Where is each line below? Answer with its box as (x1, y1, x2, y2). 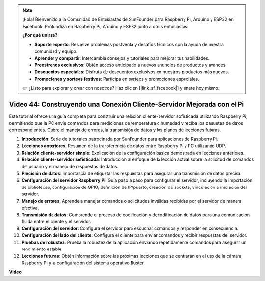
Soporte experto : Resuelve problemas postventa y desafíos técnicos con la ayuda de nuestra (34, 41, 224, 47)
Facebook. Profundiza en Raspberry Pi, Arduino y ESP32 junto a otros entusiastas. (22, 23, 189, 29)
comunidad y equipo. (34, 48, 78, 54)
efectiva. (21, 205, 39, 211)
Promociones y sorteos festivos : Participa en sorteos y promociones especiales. (34, 76, 200, 82)
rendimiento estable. (21, 246, 63, 252)
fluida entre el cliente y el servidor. (21, 219, 92, 224)
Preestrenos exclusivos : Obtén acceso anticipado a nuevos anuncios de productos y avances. (34, 62, 227, 68)
